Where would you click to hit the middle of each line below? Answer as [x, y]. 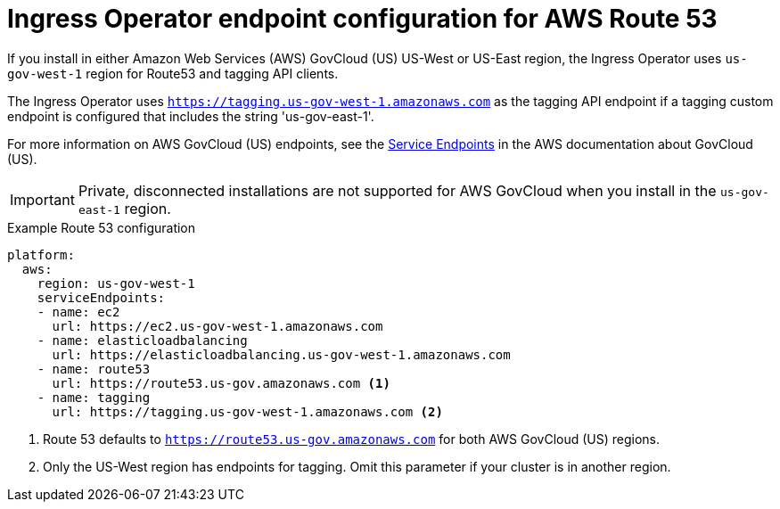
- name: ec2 [78, 312]
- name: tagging [94, 397]
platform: [41, 254]
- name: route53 [94, 369]
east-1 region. [124, 208]
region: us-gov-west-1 [116, 283]
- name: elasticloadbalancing [142, 340]
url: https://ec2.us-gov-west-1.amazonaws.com [218, 326]
